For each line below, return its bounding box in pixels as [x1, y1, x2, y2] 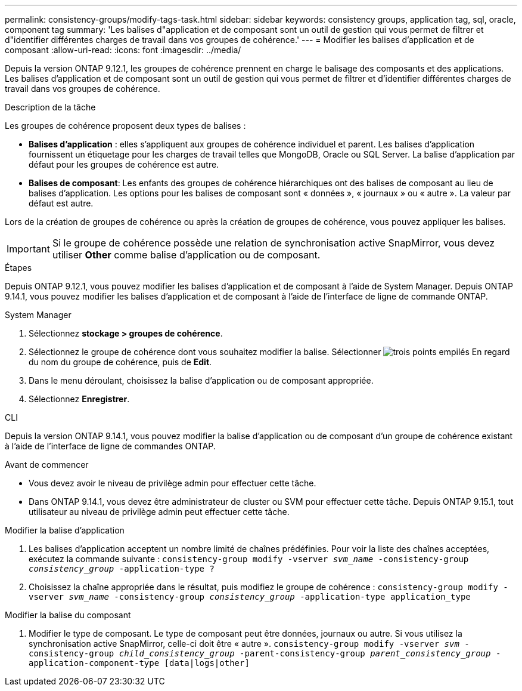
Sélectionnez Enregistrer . [29, 394, 130, 404]
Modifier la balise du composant [5, 610, 131, 620]
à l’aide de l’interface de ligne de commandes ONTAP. [5, 441, 216, 451]
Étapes [5, 263, 32, 273]
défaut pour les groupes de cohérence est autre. [29, 159, 219, 169]
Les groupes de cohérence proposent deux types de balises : [5, 121, 246, 131]
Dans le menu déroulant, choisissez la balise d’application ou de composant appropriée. [29, 375, 374, 385]
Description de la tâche [5, 102, 96, 112]
